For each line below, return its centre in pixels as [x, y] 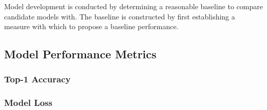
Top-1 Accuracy [37, 79]
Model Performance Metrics [80, 54]
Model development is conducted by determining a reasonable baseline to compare [133, 6]
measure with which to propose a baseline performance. [91, 26]
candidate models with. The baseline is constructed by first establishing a [120, 16]
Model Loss [28, 103]
